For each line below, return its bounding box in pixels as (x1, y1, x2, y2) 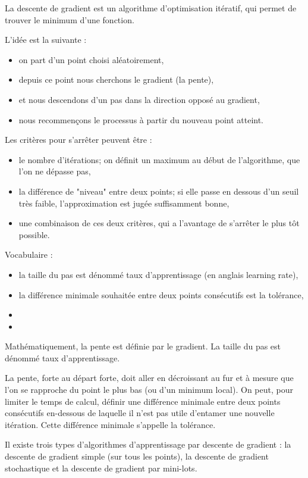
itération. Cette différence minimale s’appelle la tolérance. (5, 418, 216, 430)
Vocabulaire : (5, 248, 53, 261)
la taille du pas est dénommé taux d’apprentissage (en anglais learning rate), (18, 268, 298, 280)
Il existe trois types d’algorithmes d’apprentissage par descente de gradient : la (5, 438, 291, 451)
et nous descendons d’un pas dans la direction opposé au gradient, (18, 93, 260, 105)
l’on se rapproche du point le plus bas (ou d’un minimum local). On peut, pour (5, 383, 293, 396)
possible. (18, 228, 50, 240)
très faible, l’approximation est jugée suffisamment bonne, (18, 196, 230, 209)
